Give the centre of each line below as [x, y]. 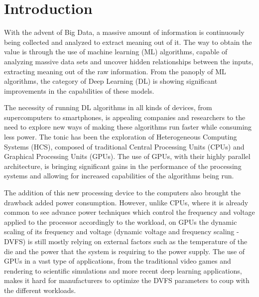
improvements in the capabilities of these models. [79, 90]
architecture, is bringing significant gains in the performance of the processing [123, 166]
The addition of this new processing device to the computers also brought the [122, 193]
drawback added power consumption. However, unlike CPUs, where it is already [126, 202]
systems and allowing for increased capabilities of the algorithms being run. [119, 176]
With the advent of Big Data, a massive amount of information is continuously [124, 32]
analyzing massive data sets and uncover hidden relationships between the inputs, [129, 61]
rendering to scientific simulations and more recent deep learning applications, [123, 270]
